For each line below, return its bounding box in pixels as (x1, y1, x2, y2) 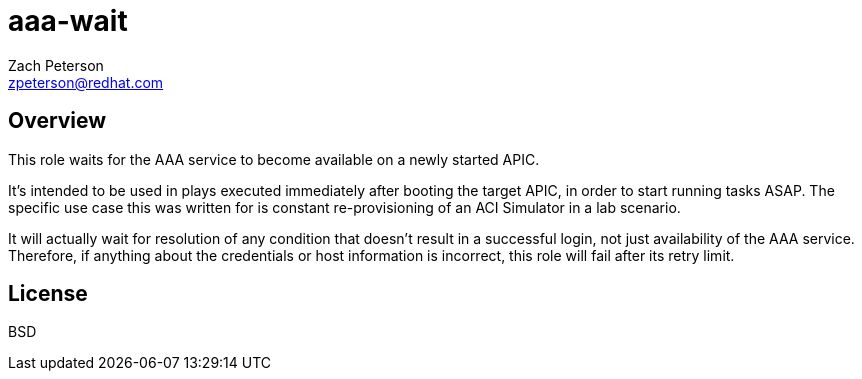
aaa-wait (8, 4, 128, 38)
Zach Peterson (8, 56, 104, 74)
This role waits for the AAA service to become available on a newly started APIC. (8, 150, 540, 168)
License (8, 281, 88, 307)
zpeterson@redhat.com (8, 73, 164, 91)
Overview (8, 108, 107, 134)
